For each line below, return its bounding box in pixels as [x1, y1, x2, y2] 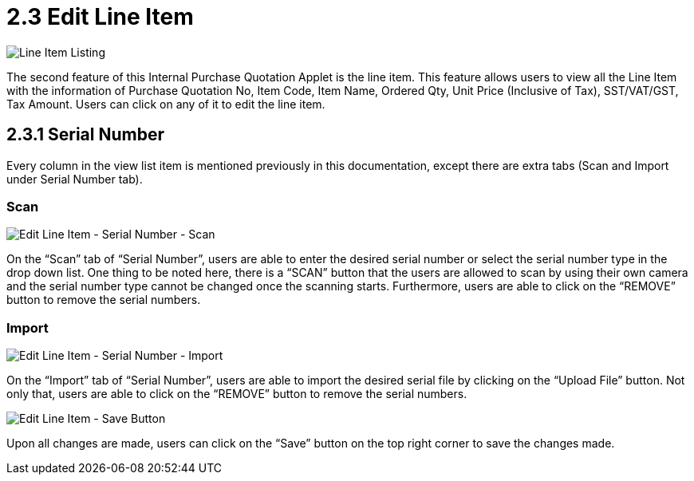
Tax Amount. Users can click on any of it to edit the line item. [6, 97, 325, 111]
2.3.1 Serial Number [6, 124, 165, 145]
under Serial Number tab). [6, 172, 143, 186]
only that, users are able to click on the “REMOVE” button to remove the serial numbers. [6, 387, 467, 401]
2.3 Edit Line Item [6, 3, 194, 30]
